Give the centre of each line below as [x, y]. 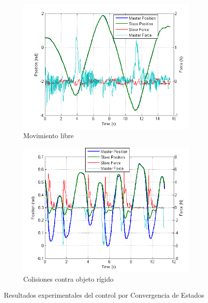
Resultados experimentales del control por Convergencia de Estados [104, 295]
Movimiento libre [49, 136]
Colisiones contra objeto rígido [68, 279]
